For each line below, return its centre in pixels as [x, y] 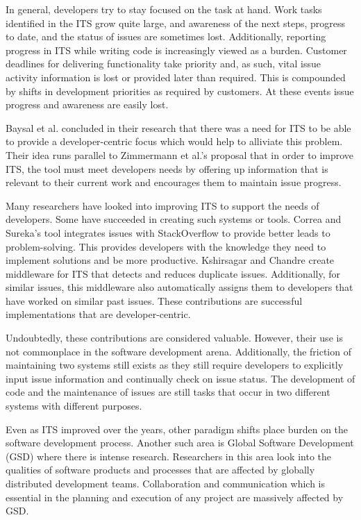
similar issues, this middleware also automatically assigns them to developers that [179, 287]
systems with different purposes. [74, 406]
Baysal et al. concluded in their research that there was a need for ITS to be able [178, 127]
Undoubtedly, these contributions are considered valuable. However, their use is [174, 338]
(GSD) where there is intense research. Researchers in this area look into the [168, 456]
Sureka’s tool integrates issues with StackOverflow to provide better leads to [168, 232]
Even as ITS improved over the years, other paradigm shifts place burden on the [177, 429]
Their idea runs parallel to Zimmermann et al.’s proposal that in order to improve [180, 154]
